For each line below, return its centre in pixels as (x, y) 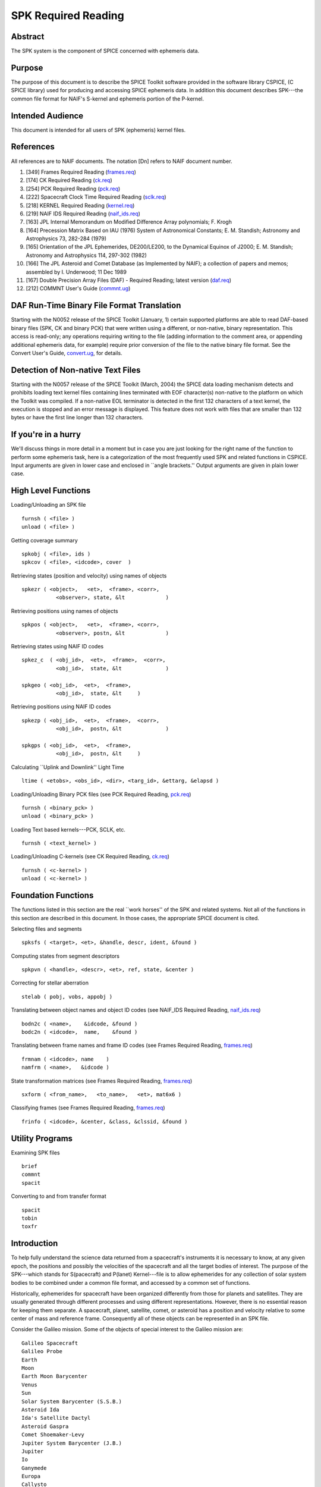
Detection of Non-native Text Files (76, 370)
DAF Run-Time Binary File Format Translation (96, 305)
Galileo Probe (42, 1351)
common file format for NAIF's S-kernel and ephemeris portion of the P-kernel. (108, 99)
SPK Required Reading (67, 15)
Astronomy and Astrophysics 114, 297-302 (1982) (86, 255)
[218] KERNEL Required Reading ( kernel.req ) (80, 205)
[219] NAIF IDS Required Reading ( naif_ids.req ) (83, 214)
